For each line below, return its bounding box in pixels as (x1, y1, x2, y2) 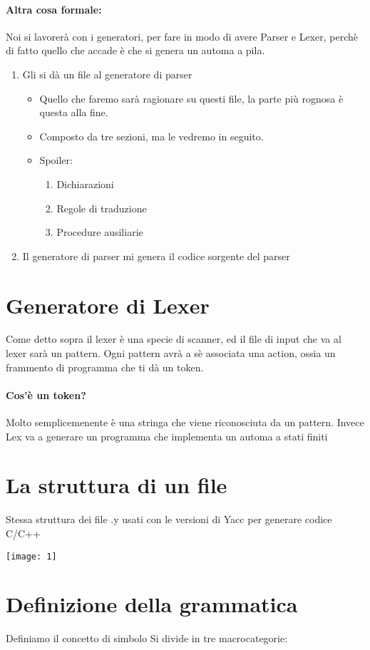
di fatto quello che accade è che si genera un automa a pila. (6, 43, 265, 58)
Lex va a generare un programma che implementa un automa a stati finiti (6, 428, 328, 443)
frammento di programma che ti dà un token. (6, 359, 204, 374)
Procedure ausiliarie (56, 225, 143, 239)
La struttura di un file (6, 470, 227, 500)
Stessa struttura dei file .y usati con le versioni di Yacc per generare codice (6, 512, 332, 527)
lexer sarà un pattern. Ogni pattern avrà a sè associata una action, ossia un (6, 346, 336, 361)
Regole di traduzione (56, 200, 147, 215)
